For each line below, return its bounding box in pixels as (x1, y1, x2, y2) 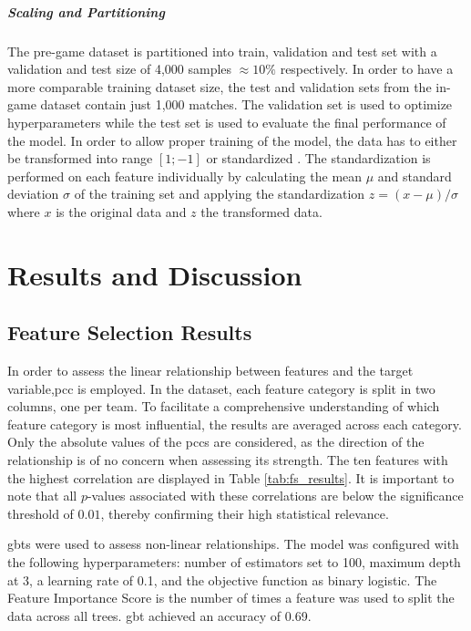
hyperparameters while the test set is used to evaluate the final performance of (7, 112, 446, 131)
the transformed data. (200, 202, 323, 221)
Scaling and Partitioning (7, 2, 165, 21)
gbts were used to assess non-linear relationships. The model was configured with (7, 534, 459, 553)
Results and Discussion (7, 255, 302, 293)
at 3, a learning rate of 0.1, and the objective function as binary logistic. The (7, 570, 437, 589)
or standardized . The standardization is (206, 149, 431, 168)
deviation (7, 184, 59, 203)
